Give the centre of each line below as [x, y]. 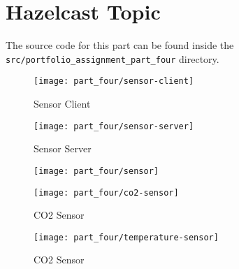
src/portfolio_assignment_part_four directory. [113, 58]
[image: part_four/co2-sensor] [106, 192]
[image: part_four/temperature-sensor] [126, 237]
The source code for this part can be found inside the [120, 45]
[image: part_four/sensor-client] [114, 81]
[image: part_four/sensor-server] [114, 126]
